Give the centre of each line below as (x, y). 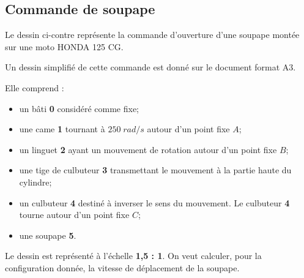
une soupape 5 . (48, 235)
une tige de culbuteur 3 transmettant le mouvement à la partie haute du (155, 170)
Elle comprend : (35, 87)
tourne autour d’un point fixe (74, 215)
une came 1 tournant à (62, 129)
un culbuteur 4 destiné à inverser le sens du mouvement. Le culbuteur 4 (154, 202)
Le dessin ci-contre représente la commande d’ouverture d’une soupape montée (152, 35)
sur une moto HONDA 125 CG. (64, 46)
